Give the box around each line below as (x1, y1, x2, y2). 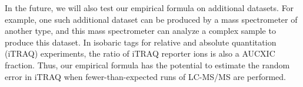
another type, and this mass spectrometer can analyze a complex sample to (5, 25, 276, 37)
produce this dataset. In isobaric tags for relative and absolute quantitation (5, 36, 277, 48)
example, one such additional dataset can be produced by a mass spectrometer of (5, 13, 298, 25)
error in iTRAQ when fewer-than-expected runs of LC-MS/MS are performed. (5, 70, 286, 82)
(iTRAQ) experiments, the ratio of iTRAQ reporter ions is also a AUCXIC (5, 47, 275, 60)
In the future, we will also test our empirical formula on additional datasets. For (5, 2, 294, 13)
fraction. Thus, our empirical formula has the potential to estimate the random (5, 58, 290, 71)
